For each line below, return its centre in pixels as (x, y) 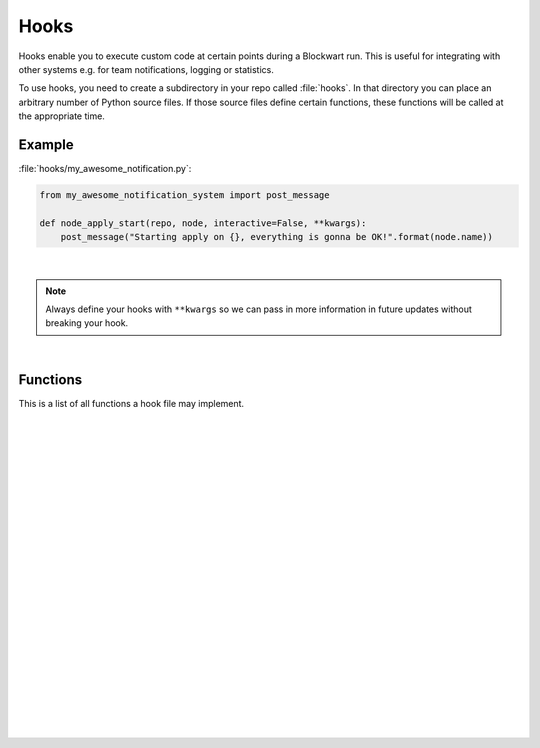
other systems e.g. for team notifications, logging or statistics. (146, 69)
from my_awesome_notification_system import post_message (184, 195)
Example (46, 144)
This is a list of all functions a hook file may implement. (131, 403)
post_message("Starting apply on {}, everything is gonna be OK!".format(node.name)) (277, 237)
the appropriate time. (61, 116)
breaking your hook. (87, 323)
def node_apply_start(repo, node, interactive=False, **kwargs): (203, 223)
